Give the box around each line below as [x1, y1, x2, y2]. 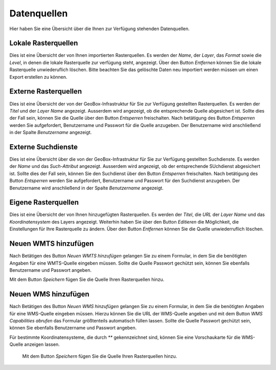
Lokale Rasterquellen [9, 39, 78, 48]
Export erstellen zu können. [9, 74, 67, 80]
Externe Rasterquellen [9, 87, 82, 96]
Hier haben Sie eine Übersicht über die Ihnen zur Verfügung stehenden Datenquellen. [9, 26, 190, 32]
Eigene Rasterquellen [9, 198, 79, 207]
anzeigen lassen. [24, 341, 60, 347]
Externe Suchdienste [9, 142, 78, 151]
